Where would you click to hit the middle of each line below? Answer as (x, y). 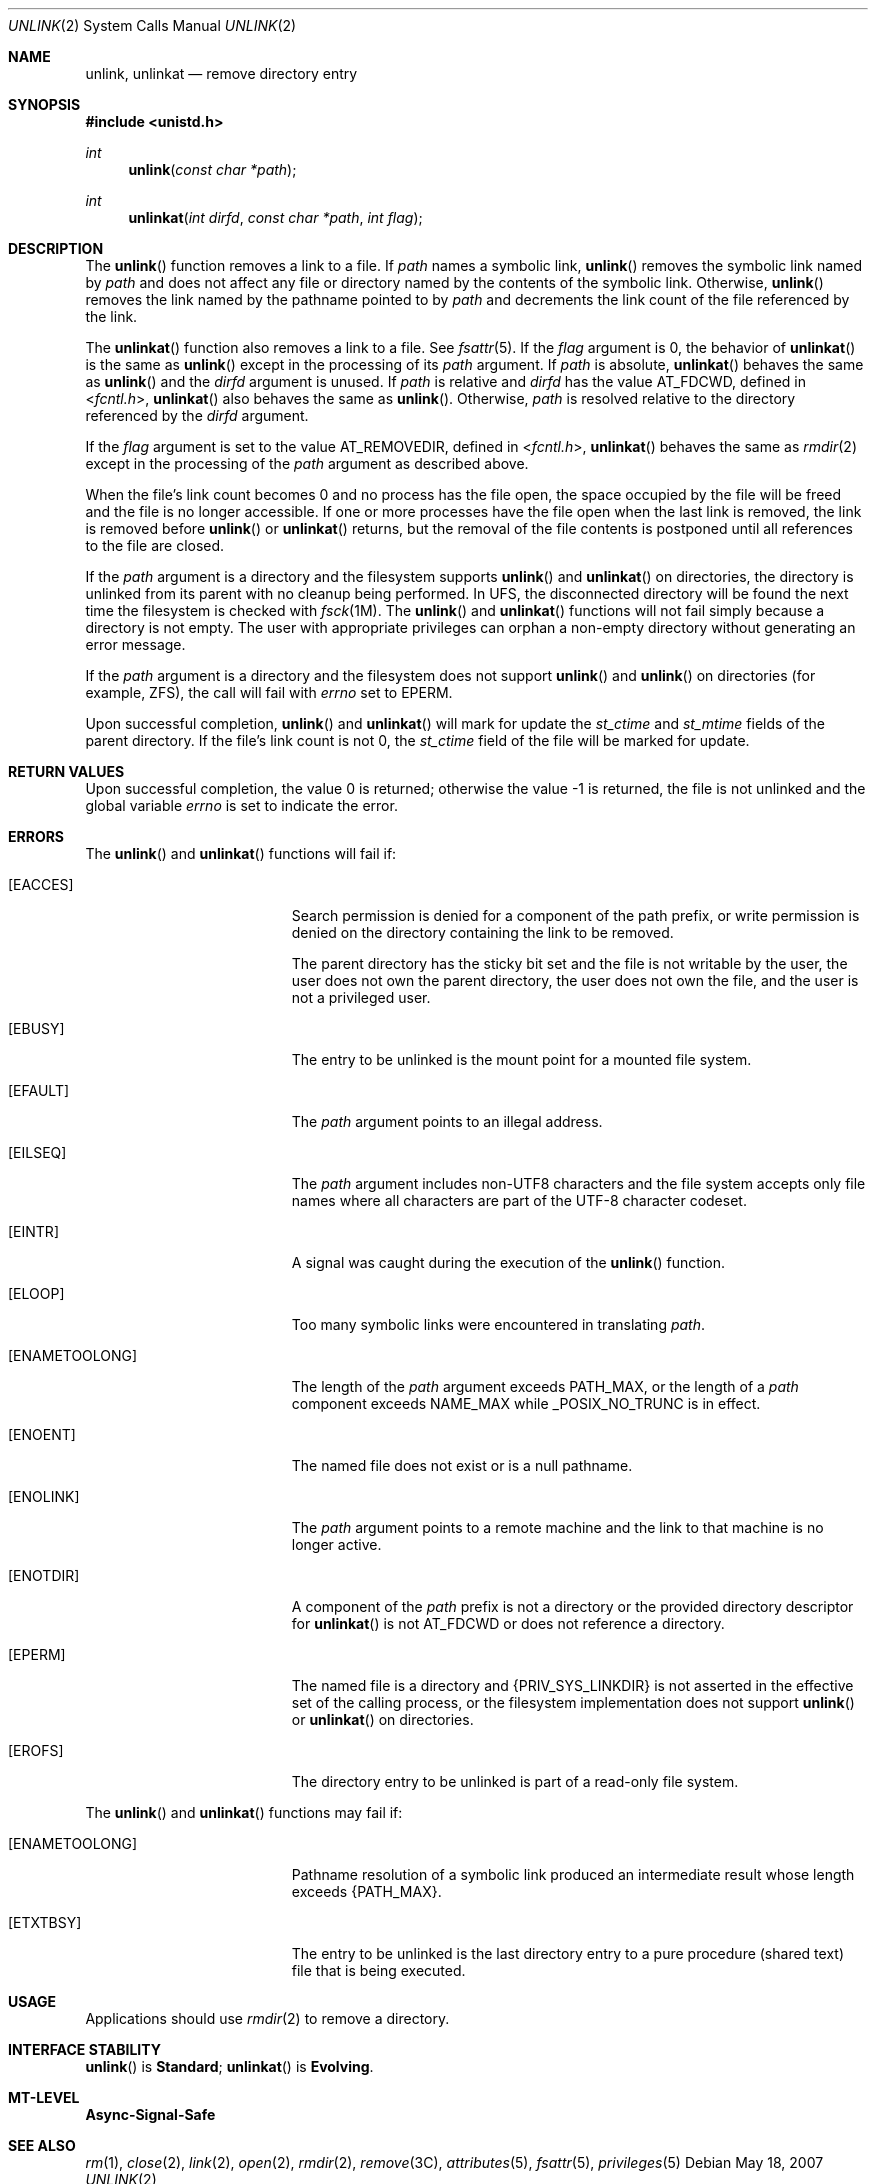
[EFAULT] (39, 1090)
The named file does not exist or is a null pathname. (462, 1465)
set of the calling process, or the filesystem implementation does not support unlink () (573, 1702)
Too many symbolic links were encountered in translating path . (498, 1324)
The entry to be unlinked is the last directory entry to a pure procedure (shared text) (568, 1953)
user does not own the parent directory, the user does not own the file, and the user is (575, 980)
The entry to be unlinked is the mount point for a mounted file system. (521, 1059)
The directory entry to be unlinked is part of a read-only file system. (515, 1781)
